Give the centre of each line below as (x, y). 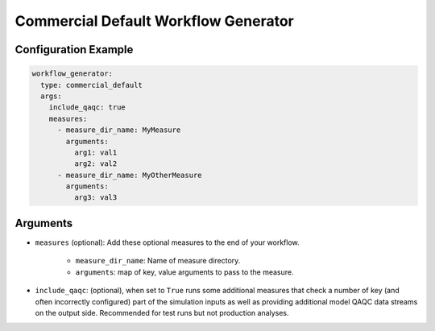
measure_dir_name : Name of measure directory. (158, 261)
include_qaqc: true (87, 108)
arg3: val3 (95, 198)
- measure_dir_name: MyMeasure (119, 130)
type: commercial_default (91, 85)
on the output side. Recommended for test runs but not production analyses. (162, 312)
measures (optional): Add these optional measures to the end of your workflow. (167, 242)
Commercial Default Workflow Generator (154, 21)
